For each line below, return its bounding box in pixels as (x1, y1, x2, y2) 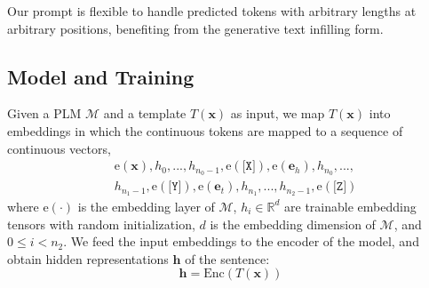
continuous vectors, (7, 139, 111, 157)
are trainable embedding (284, 196, 417, 215)
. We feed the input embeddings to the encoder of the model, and (63, 232, 419, 251)
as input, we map (230, 104, 325, 123)
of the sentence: (185, 249, 270, 268)
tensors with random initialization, (7, 214, 195, 233)
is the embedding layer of (77, 196, 215, 215)
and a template (103, 104, 187, 123)
